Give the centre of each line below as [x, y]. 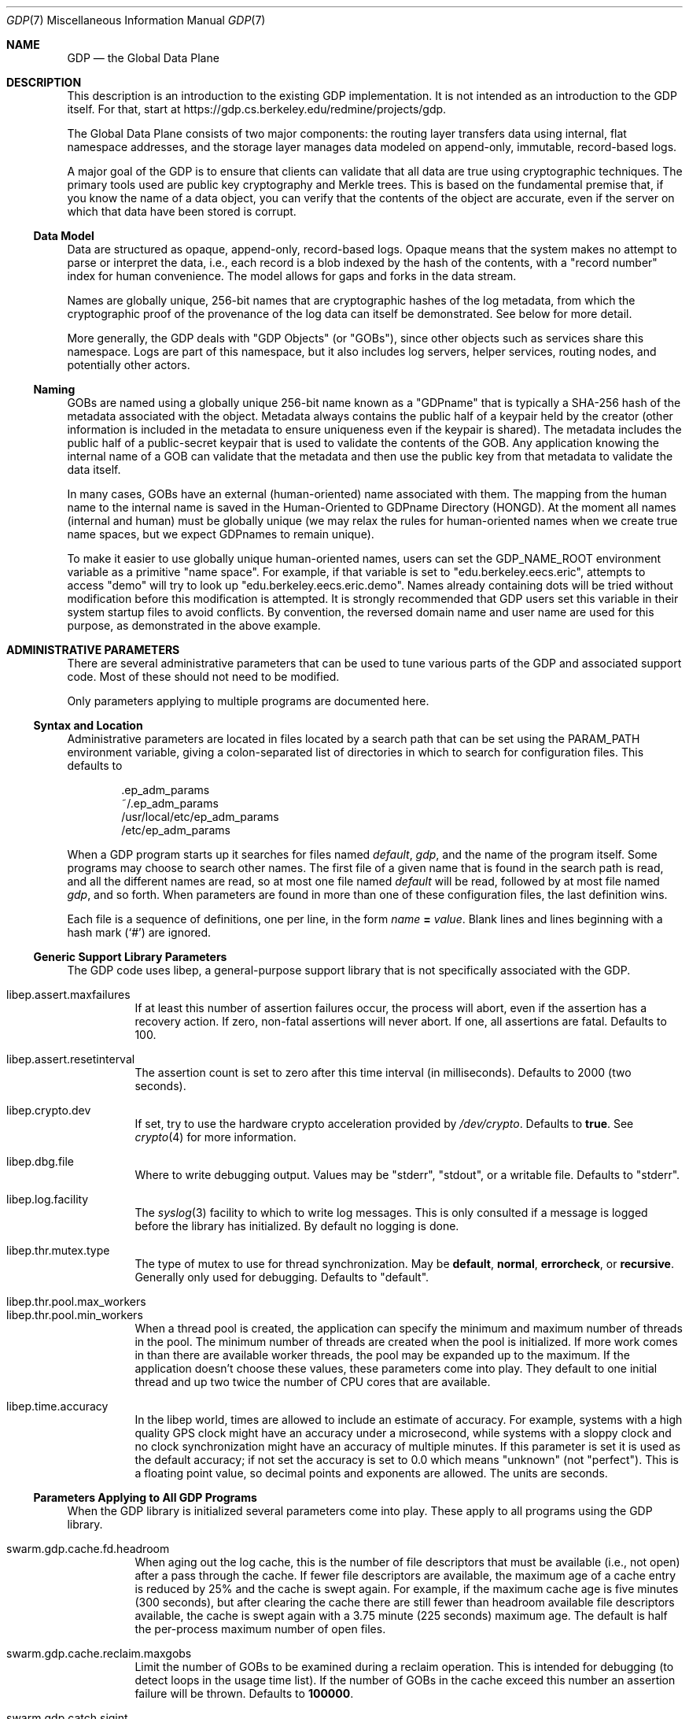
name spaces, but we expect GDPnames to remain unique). [221, 534]
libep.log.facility [48, 1199]
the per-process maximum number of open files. [260, 1629]
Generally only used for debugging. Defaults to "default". [282, 1277]
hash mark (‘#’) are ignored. [139, 932]
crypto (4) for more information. [216, 1137]
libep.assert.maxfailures [68, 994]
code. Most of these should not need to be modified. [203, 677]
